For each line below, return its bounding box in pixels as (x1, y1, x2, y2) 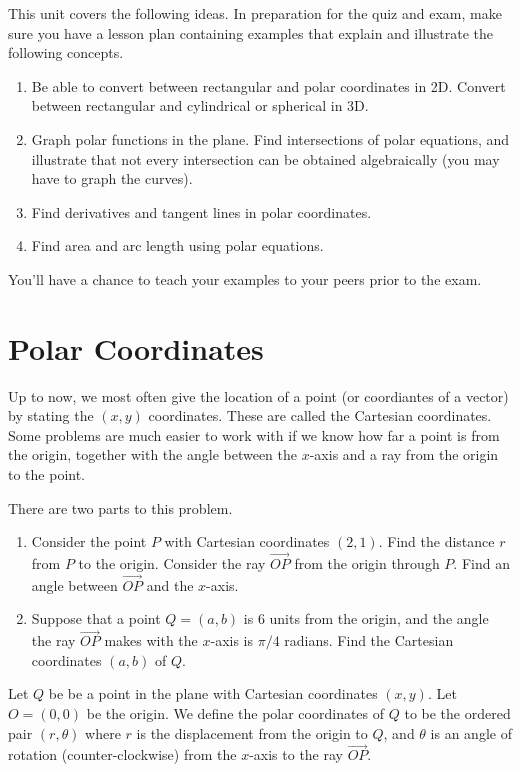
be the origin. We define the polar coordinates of (86, 703, 385, 724)
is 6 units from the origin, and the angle (243, 608, 489, 629)
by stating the (8, 405, 94, 426)
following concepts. (8, 42, 124, 63)
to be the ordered (404, 703, 511, 724)
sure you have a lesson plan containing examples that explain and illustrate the (8, 22, 494, 43)
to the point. (8, 464, 86, 485)
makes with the (104, 630, 198, 651)
